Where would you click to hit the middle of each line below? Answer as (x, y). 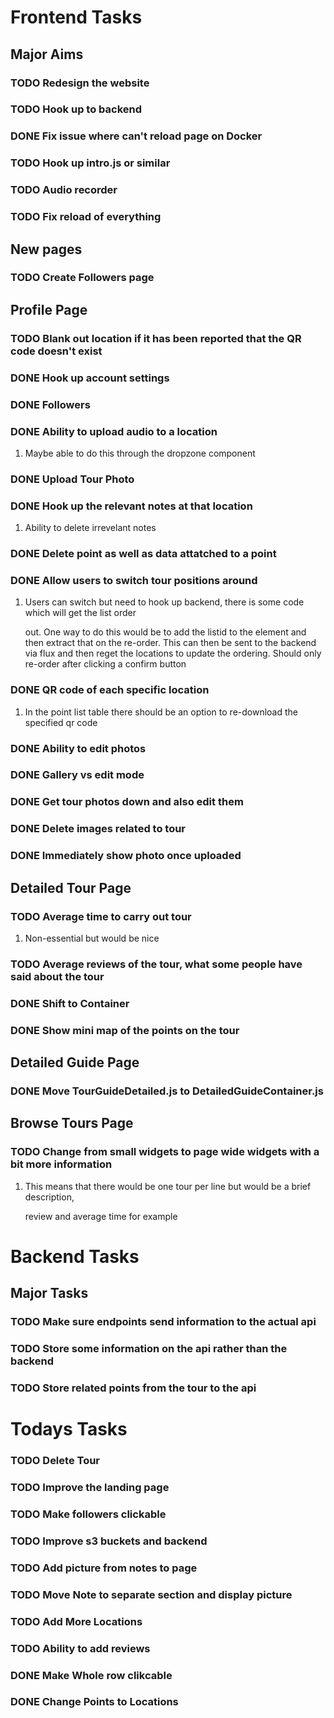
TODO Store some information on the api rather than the (149, 1349)
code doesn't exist (56, 351)
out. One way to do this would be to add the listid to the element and (165, 632)
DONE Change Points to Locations (94, 1702)
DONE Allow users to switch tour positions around (134, 580)
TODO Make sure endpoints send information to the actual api (163, 1322)
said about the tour (57, 976)
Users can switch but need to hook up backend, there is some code (164, 602)
